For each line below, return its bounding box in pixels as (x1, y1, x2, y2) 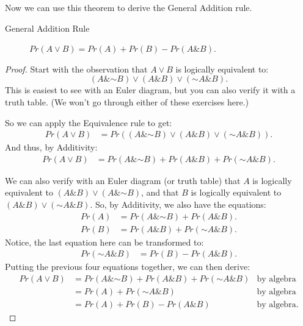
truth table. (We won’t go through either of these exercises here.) (5, 95, 249, 108)
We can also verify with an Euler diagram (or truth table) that (5, 174, 241, 186)
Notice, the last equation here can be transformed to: (5, 235, 204, 248)
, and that (141, 186, 179, 199)
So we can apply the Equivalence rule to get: (5, 116, 172, 129)
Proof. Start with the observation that (5, 62, 148, 75)
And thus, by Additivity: (5, 141, 98, 154)
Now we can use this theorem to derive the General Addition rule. (5, 1, 252, 13)
